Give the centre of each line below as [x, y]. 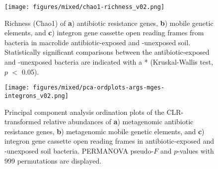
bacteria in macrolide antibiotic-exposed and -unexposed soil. [98, 42]
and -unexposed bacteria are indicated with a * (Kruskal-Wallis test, [109, 62]
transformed [23, 122]
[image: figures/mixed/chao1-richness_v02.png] [85, 7]
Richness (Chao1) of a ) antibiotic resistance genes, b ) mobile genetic [109, 23]
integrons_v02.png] [36, 96]
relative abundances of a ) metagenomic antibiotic [118, 122]
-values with [196, 150]
